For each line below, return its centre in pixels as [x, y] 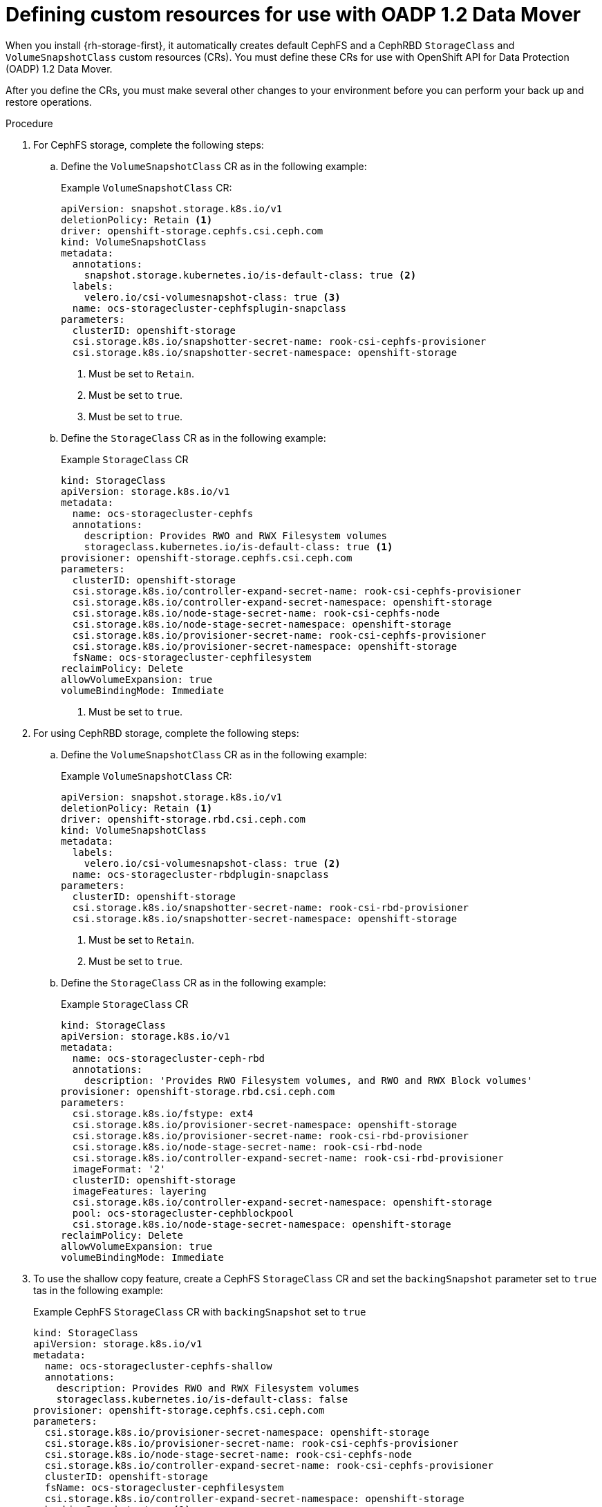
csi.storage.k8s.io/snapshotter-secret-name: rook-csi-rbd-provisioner [271, 907]
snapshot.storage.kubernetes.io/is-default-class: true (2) [250, 275]
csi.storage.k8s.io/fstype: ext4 [163, 1113]
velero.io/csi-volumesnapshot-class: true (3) [212, 297]
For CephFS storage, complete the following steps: [149, 144]
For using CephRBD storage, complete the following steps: [166, 733]
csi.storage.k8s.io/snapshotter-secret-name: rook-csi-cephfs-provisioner [279, 341]
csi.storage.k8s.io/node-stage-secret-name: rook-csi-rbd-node [247, 1146]
